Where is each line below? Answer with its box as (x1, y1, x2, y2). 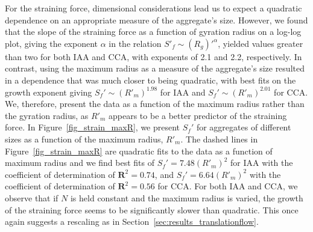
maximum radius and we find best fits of (5, 156, 154, 169)
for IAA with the (230, 156, 293, 169)
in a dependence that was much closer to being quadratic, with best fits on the (5, 73, 296, 86)
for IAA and (160, 85, 206, 98)
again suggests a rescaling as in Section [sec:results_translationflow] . (5, 215, 259, 228)
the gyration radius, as (5, 109, 89, 121)
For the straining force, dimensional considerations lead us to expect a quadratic (5, 2, 302, 14)
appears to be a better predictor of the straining (109, 109, 287, 121)
